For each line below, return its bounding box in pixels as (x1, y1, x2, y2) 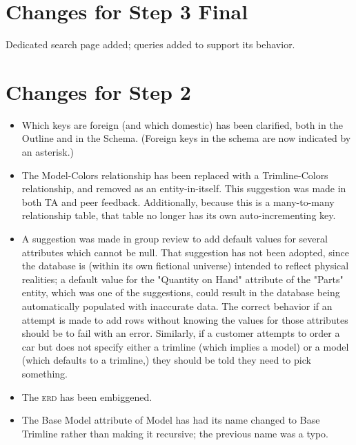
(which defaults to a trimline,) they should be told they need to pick (21, 353, 311, 367)
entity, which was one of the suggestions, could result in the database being (21, 285, 340, 300)
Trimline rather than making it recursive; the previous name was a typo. (21, 426, 328, 440)
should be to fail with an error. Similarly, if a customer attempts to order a (21, 326, 340, 340)
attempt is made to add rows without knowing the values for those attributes (21, 312, 348, 327)
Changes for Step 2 (6, 77, 191, 105)
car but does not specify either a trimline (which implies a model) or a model (21, 339, 349, 353)
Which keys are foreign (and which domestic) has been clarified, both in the (21, 117, 343, 132)
